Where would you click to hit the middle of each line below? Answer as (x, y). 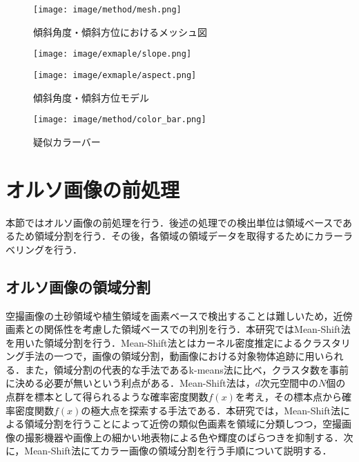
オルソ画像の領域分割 (78, 286)
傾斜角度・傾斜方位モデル (91, 97)
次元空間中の (289, 383)
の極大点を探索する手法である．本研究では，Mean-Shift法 (211, 410)
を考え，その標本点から (288, 397)
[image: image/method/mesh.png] (107, 10)
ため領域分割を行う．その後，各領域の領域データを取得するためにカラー (179, 236)
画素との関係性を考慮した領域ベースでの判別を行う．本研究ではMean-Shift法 (178, 329)
